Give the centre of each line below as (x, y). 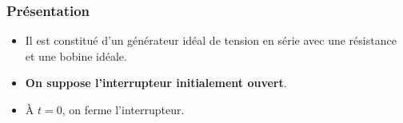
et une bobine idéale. (76, 56)
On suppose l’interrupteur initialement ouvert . (156, 83)
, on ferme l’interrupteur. (123, 109)
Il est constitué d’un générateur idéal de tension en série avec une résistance (211, 40)
